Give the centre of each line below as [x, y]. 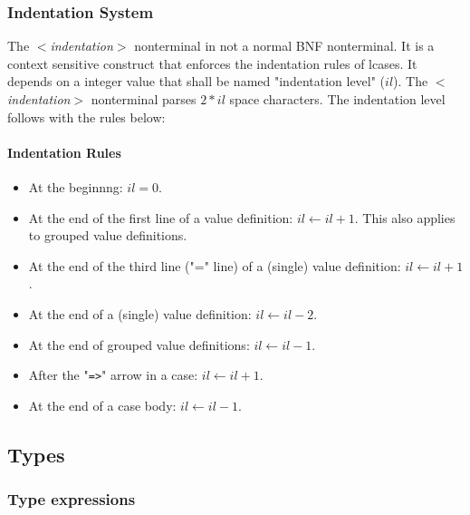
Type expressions [72, 499]
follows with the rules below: [86, 117]
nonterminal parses [144, 99]
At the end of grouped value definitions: [139, 344]
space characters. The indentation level [337, 99]
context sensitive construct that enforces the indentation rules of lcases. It [212, 63]
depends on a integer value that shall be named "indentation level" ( [197, 81]
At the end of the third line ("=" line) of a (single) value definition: [215, 265]
